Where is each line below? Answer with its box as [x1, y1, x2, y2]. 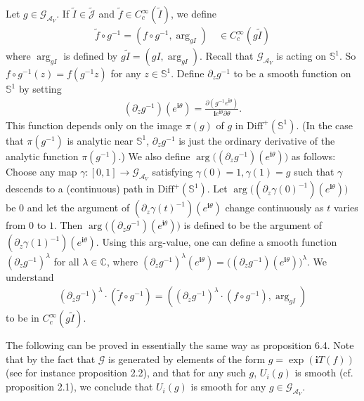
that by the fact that [6, 351, 96, 366]
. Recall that [200, 48, 254, 63]
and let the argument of [27, 200, 130, 215]
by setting [18, 81, 62, 96]
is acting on [276, 48, 327, 63]
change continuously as [225, 200, 324, 215]
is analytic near [67, 133, 134, 147]
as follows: [291, 148, 336, 163]
